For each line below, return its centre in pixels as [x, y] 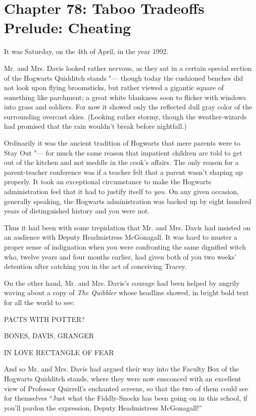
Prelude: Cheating [68, 27]
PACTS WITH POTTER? [44, 319]
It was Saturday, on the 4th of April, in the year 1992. [86, 51]
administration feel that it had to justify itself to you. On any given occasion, [122, 191]
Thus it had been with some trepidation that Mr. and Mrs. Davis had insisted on [127, 227]
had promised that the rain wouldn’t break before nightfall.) [95, 126]
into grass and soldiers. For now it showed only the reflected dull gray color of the [128, 107]
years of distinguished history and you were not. [77, 211]
